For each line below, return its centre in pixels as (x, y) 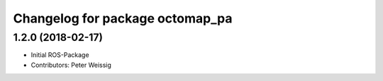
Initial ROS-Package (60, 55)
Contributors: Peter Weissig (71, 65)
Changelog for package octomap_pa (123, 18)
